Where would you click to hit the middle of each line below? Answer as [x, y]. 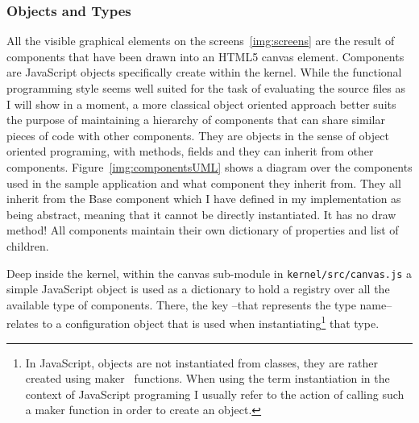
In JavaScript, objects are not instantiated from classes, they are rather [201, 362]
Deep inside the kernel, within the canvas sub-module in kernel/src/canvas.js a [209, 273]
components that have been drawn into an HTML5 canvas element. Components [205, 56]
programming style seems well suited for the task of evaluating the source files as [206, 88]
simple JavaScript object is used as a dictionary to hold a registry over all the [198, 289]
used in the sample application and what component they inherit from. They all [204, 182]
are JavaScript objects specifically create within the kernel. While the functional [204, 72]
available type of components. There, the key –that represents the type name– [199, 304]
